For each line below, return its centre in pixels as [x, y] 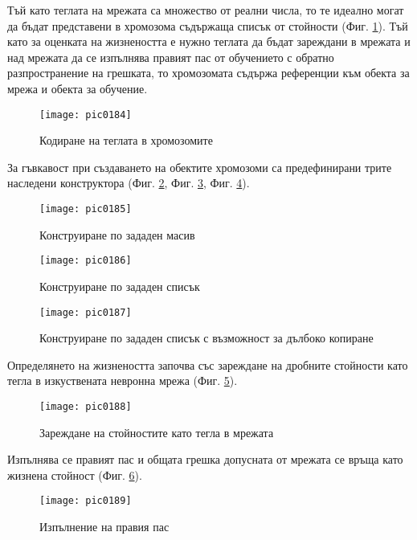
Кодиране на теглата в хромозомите [126, 140]
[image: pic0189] [86, 501]
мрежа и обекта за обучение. [78, 88]
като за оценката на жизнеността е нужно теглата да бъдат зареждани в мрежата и [209, 41]
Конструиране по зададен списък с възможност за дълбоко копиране [206, 338]
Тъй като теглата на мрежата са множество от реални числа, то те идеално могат [206, 10]
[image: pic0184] [86, 115]
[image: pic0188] [86, 406]
